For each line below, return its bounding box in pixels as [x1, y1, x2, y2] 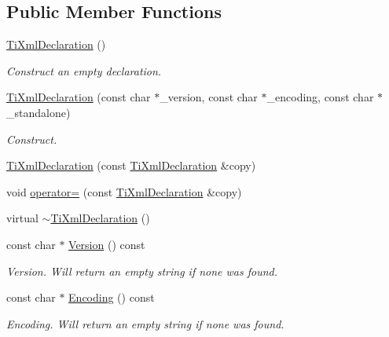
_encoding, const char [266, 89, 374, 105]
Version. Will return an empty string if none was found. [6, 262, 278, 279]
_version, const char [160, 89, 258, 105]
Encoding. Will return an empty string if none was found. [6, 315, 284, 332]
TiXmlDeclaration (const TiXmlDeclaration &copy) [6, 157, 256, 174]
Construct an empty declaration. [6, 62, 162, 79]
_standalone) [6, 104, 71, 120]
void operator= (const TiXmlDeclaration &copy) [6, 183, 242, 200]
